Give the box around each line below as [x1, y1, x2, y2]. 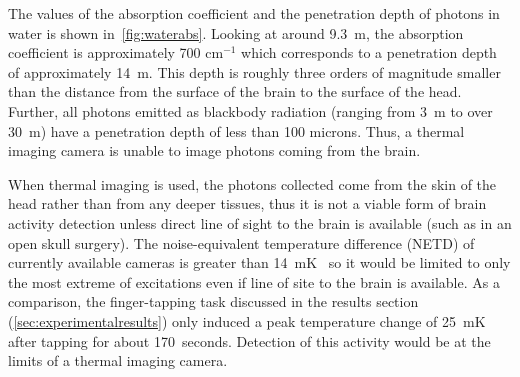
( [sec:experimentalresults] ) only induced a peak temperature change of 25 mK [8, 310, 486, 331]
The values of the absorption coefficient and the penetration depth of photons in [8, 3, 500, 23]
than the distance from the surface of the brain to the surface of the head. [8, 81, 462, 102]
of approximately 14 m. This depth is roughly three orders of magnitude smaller [8, 61, 501, 82]
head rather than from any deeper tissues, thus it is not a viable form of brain [8, 193, 487, 214]
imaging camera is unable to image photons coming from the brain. [8, 140, 421, 161]
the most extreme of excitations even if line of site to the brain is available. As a [8, 271, 500, 292]
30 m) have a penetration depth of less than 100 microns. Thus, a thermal [8, 120, 465, 141]
